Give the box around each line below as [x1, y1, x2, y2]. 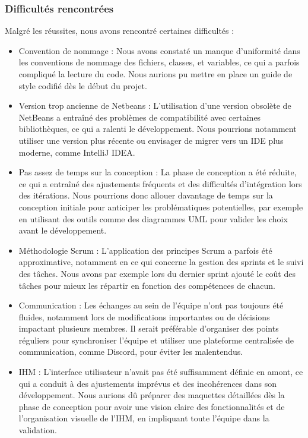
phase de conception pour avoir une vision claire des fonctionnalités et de [18, 400, 285, 412]
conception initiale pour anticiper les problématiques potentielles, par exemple [18, 200, 303, 213]
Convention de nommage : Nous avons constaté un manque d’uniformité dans [18, 44, 300, 56]
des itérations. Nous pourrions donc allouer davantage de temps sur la [18, 189, 273, 201]
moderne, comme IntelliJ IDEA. [18, 146, 135, 158]
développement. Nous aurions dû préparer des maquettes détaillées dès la [18, 389, 285, 401]
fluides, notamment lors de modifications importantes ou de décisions [18, 310, 270, 323]
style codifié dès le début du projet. [18, 79, 147, 92]
